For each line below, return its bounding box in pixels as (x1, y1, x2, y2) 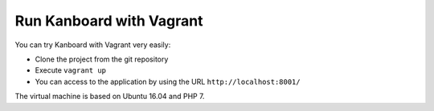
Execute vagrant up (35, 65, 107, 75)
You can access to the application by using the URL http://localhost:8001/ (35, 77, 301, 86)
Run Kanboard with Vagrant (14, 12, 203, 30)
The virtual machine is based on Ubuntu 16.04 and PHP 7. (14, 92, 205, 101)
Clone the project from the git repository (35, 54, 169, 64)
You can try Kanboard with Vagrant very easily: (14, 40, 171, 50)
